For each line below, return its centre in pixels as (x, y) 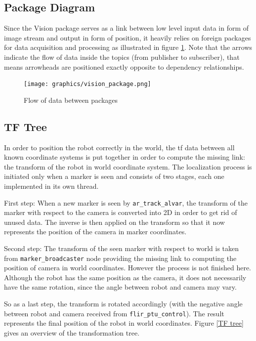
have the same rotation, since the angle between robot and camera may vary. (120, 287)
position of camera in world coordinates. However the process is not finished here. (128, 268)
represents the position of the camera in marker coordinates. (95, 232)
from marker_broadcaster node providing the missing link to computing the (120, 258)
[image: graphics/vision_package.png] (87, 84)
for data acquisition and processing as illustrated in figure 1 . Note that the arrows (128, 47)
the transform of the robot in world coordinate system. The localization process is (128, 166)
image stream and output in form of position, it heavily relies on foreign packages (128, 37)
